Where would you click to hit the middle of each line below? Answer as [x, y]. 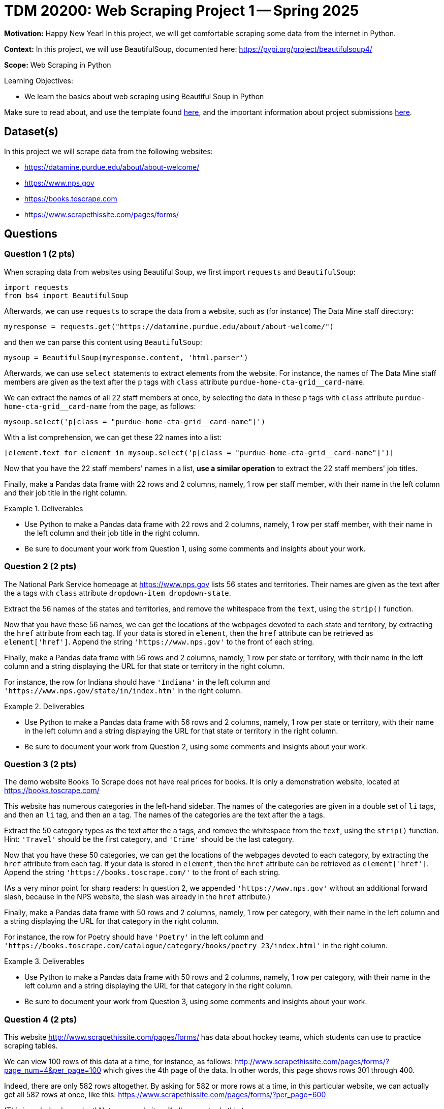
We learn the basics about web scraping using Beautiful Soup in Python [144, 96]
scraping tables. [31, 1046]
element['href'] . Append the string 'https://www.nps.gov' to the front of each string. [159, 641]
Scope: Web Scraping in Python [58, 65]
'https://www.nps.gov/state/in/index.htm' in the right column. [123, 690]
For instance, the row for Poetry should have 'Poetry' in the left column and [134, 937]
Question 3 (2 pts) [40, 764]
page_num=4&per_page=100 [53, 1070]
